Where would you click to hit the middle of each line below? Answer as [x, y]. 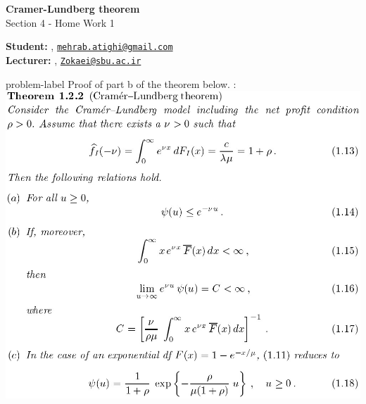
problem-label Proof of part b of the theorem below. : [121, 83]
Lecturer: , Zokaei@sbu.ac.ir [74, 59]
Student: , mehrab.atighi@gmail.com [89, 46]
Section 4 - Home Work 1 [60, 22]
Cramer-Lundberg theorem [73, 8]
